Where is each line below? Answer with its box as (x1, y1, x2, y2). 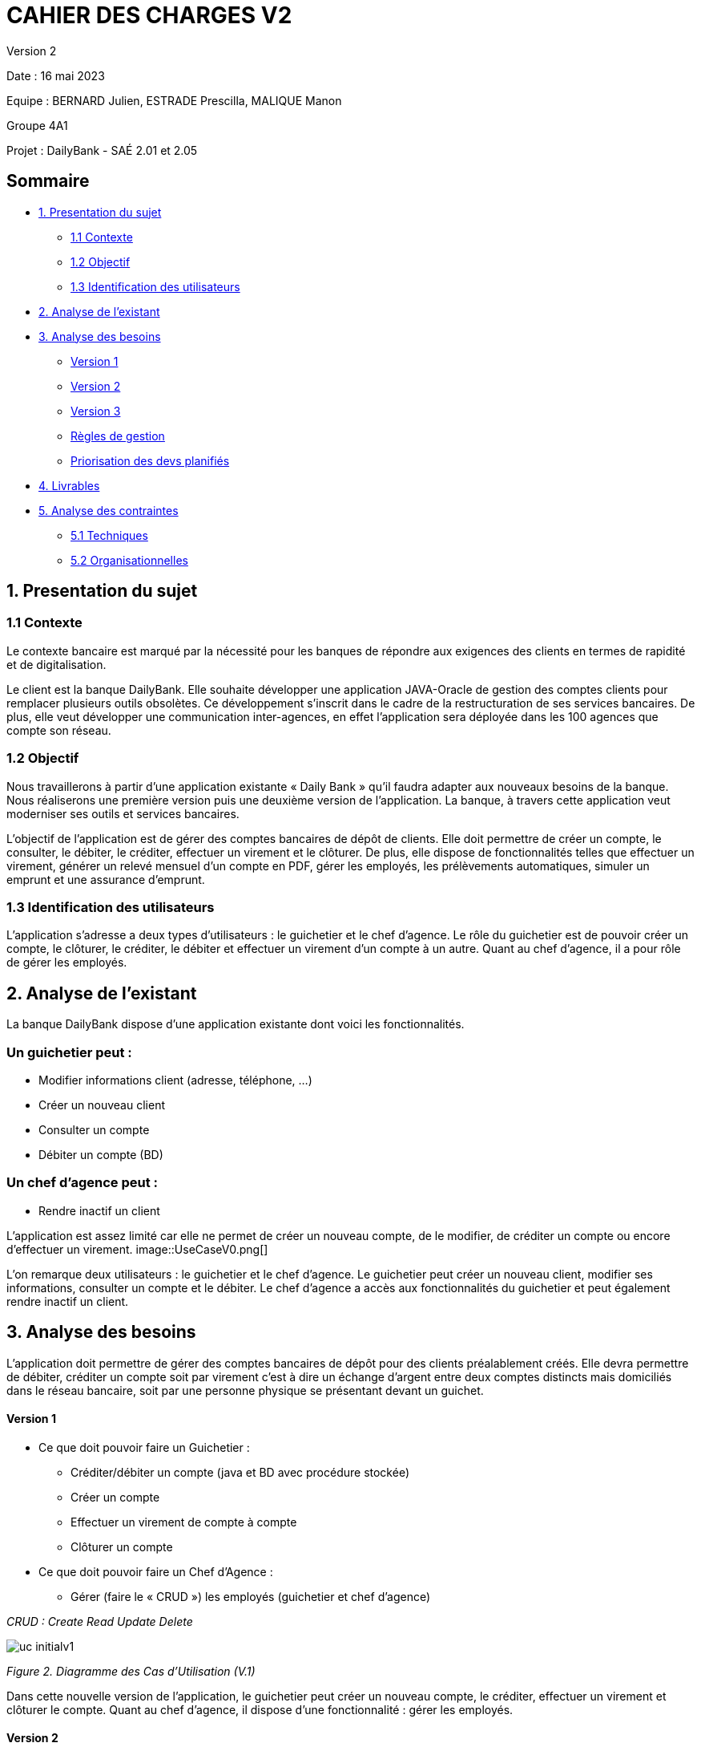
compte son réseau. (6, 723, 111, 737)
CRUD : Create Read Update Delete (6, 1614, 193, 1628)
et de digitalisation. (6, 657, 107, 671)
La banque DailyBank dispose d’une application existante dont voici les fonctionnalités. (6, 1017, 465, 1032)
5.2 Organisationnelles (71, 553, 188, 567)
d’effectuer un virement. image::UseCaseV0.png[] (6, 1242, 268, 1256)
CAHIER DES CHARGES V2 (6, 2, 292, 29)
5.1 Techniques (71, 528, 148, 542)
